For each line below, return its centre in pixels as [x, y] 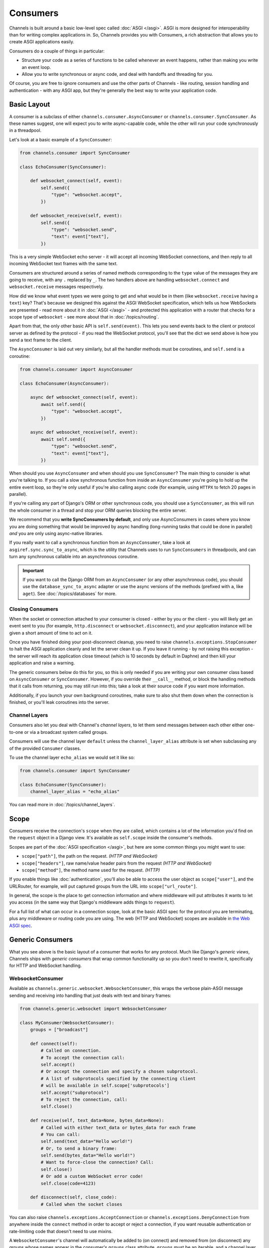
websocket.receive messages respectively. [57, 287]
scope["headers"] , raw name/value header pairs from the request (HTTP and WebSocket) [117, 863]
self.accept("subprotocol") [75, 1092]
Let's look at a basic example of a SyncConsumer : [61, 139]
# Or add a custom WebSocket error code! [92, 1176]
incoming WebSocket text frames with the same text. [64, 264]
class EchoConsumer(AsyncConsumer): [65, 383]
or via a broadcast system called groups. [66, 732]
